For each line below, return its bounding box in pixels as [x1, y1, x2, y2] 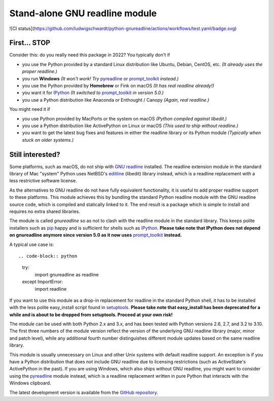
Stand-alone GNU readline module [9, 8, 157, 19]
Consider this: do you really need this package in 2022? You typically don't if [9, 52, 170, 58]
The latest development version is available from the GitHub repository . [9, 389, 158, 395]
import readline [35, 286, 67, 292]
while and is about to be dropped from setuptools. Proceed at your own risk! [9, 312, 173, 318]
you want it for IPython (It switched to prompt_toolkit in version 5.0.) [22, 89, 164, 96]
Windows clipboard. [9, 380, 51, 386]
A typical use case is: [9, 241, 54, 248]
